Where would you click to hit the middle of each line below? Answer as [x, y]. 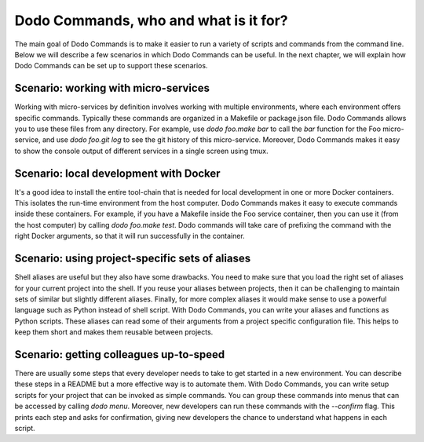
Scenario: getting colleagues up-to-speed [120, 354]
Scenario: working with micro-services [112, 88]
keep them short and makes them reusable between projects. [114, 332]
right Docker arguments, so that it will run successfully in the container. [130, 236]
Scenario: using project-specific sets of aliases [133, 259]
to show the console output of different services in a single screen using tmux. [141, 151]
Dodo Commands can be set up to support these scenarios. [111, 66]
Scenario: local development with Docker [117, 173]
